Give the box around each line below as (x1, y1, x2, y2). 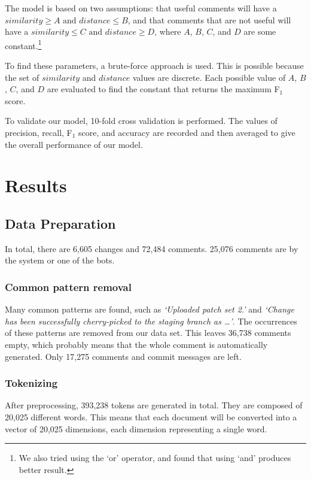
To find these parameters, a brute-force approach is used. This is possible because (5, 59, 304, 72)
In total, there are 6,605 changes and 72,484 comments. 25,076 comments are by (5, 242, 298, 254)
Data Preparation (5, 214, 116, 232)
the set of (5, 71, 39, 83)
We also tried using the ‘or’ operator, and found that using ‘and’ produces (19, 451, 291, 464)
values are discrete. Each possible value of (132, 71, 286, 83)
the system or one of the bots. (5, 254, 115, 266)
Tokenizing (5, 375, 58, 390)
